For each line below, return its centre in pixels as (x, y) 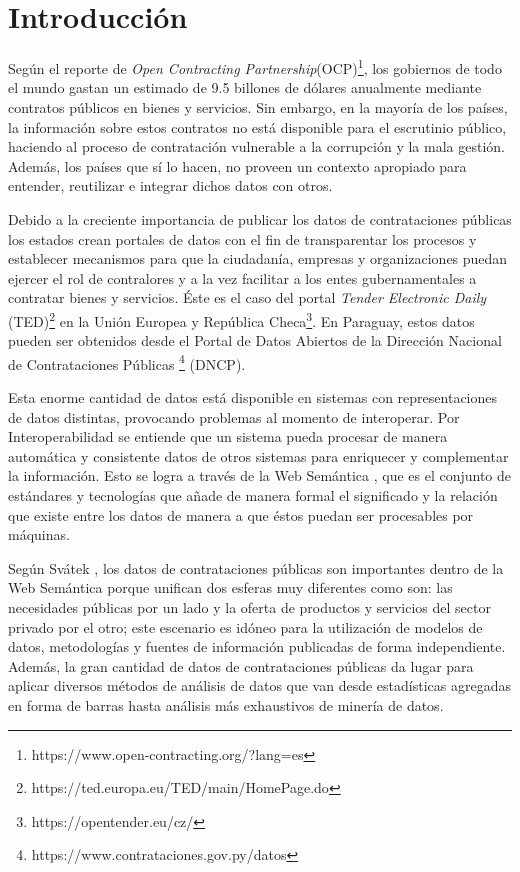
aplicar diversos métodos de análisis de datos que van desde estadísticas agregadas (259, 685)
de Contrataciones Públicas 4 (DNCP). (127, 362)
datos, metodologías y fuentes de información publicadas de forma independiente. (257, 646)
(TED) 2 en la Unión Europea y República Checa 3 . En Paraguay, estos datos (241, 319)
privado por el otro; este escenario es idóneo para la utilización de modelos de (245, 626)
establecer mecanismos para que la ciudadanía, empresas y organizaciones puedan (258, 258)
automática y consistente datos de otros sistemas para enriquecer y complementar (258, 455)
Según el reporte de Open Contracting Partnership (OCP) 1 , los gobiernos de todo (255, 66)
